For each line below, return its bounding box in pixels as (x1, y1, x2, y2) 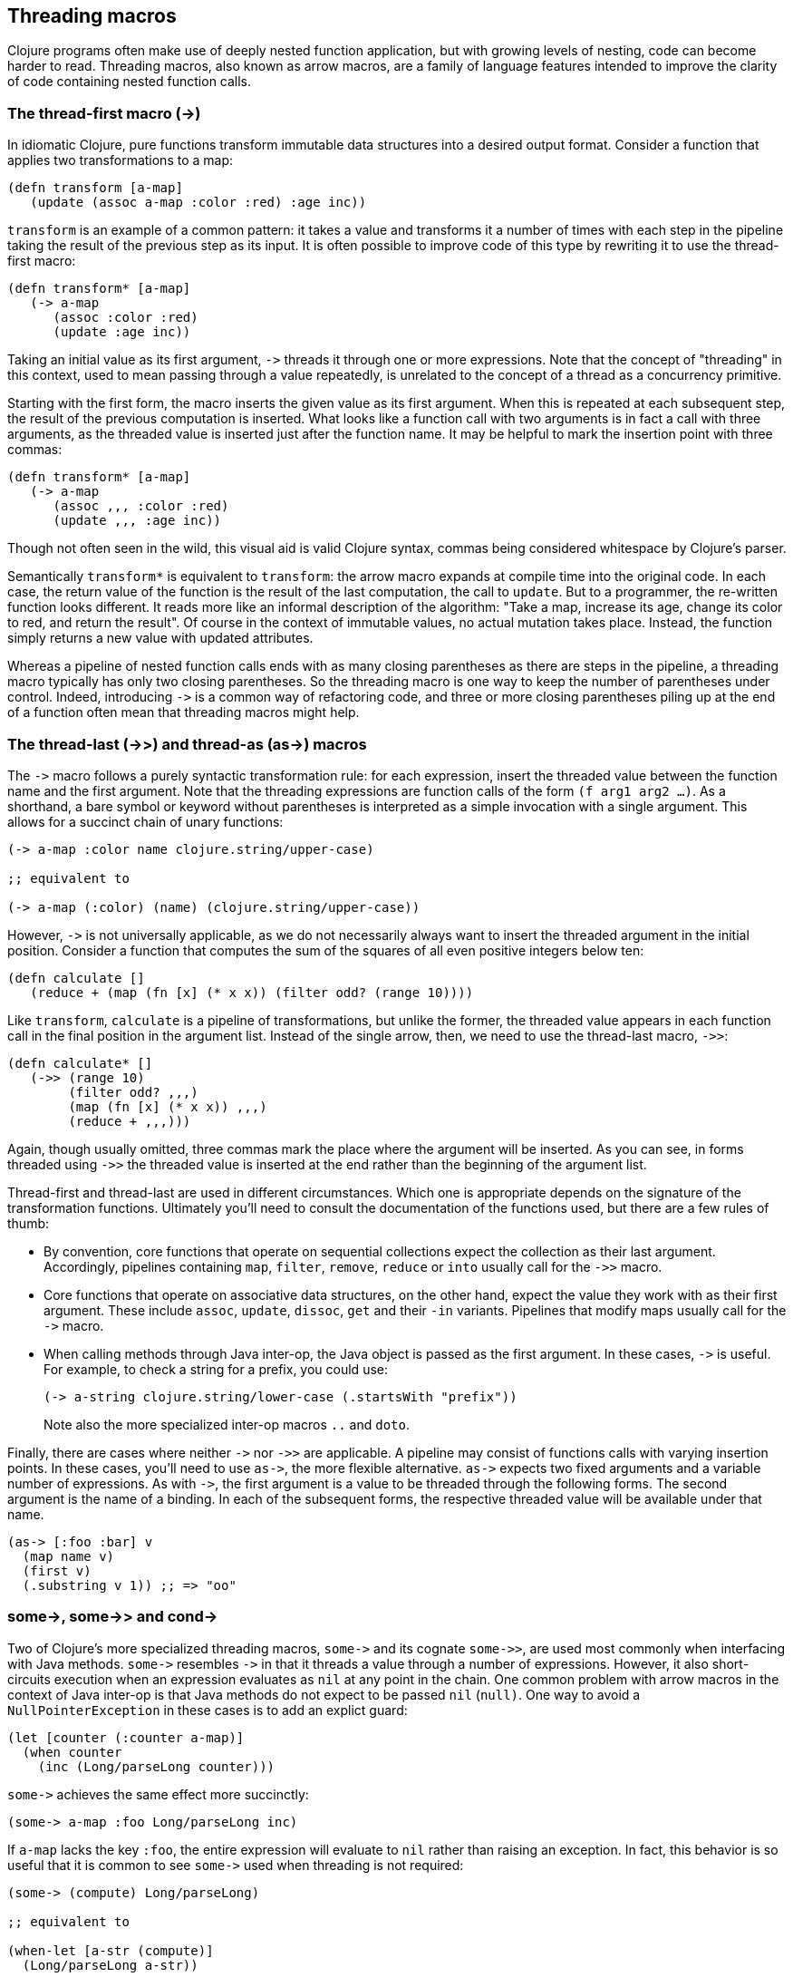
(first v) (22, 1563, 92, 1578)
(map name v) (22, 1548, 115, 1564)
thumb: (7, 1215, 50, 1231)
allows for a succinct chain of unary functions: (7, 813, 284, 829)
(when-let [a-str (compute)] (7, 1943, 214, 1958)
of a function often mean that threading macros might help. (7, 704, 360, 721)
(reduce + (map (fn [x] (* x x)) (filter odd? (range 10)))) (30, 984, 474, 1000)
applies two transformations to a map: (7, 152, 234, 169)
